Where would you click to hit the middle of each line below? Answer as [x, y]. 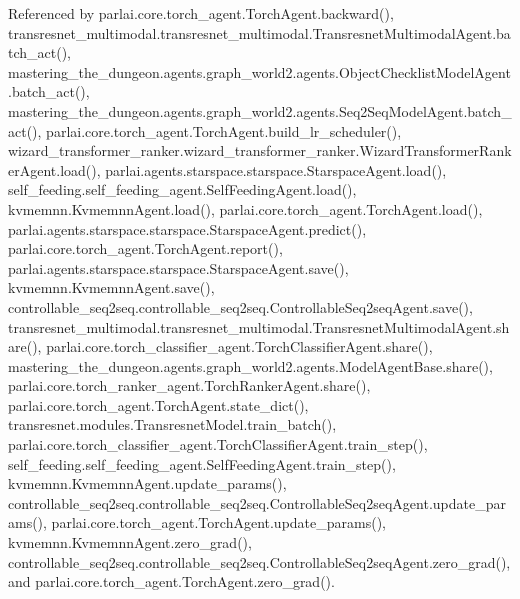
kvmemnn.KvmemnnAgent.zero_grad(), [130, 542]
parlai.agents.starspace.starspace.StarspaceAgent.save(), [178, 267]
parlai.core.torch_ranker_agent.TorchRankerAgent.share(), [189, 385]
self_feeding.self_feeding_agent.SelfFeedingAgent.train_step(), [202, 463]
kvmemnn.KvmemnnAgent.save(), [111, 287]
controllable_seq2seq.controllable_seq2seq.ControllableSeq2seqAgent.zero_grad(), [259, 561]
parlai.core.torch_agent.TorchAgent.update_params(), [218, 522]
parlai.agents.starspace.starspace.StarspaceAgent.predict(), [187, 228]
